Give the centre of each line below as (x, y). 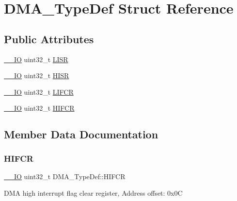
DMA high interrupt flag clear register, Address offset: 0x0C (93, 193)
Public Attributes (49, 39)
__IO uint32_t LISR (36, 59)
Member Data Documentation (81, 134)
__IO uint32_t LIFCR (39, 92)
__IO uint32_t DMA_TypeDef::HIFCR (65, 176)
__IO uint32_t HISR (37, 75)
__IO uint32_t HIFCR (39, 108)
